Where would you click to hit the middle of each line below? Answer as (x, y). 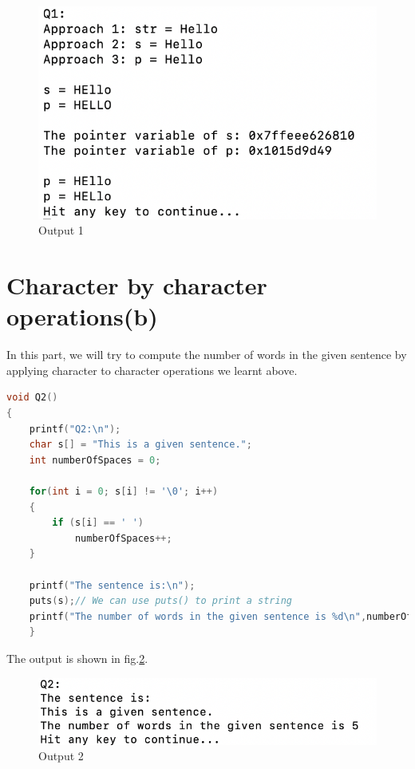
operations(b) (82, 316)
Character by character (137, 285)
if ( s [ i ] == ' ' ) (98, 523)
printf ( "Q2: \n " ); (75, 429)
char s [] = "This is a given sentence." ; (140, 445)
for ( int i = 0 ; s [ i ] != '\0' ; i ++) (124, 492)
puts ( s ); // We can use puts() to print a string (160, 601)
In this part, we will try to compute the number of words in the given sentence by (207, 355)
